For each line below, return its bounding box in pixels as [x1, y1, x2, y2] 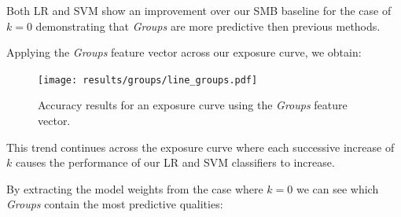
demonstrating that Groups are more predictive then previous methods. [35, 17, 381, 34]
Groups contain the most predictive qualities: [6, 196, 223, 212]
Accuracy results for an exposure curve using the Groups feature [38, 97, 348, 113]
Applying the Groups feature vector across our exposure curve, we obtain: [6, 44, 362, 61]
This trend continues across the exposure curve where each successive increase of [6, 138, 395, 155]
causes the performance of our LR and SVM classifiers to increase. [15, 154, 335, 171]
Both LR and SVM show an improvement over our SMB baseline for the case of [6, 2, 392, 18]
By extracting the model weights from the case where [6, 180, 263, 197]
